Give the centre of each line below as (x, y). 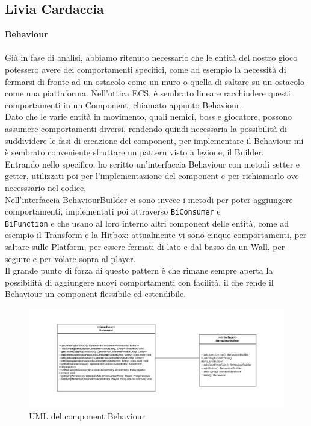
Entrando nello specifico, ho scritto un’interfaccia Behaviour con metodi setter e (152, 164)
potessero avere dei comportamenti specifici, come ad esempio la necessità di (146, 69)
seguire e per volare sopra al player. (70, 258)
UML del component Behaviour (87, 415)
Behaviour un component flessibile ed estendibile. (96, 294)
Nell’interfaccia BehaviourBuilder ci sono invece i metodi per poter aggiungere (149, 199)
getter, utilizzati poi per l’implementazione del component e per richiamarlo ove (152, 176)
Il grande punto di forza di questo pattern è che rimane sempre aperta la (139, 270)
